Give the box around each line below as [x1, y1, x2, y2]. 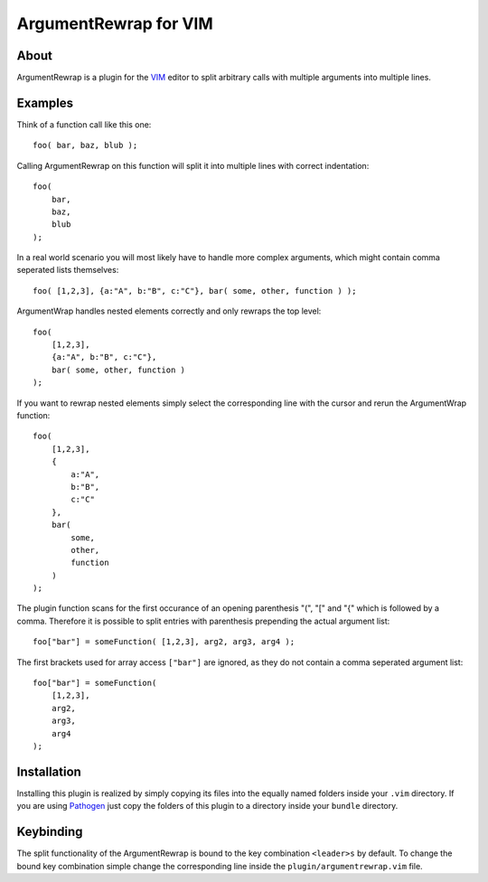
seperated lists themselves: [16, 265, 119, 276]
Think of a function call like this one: [16, 118, 152, 130]
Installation [16, 764, 81, 779]
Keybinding [16, 824, 83, 840]
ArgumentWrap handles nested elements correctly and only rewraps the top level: [16, 305, 322, 316]
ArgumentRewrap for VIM [16, 14, 214, 33]
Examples [16, 95, 74, 110]
